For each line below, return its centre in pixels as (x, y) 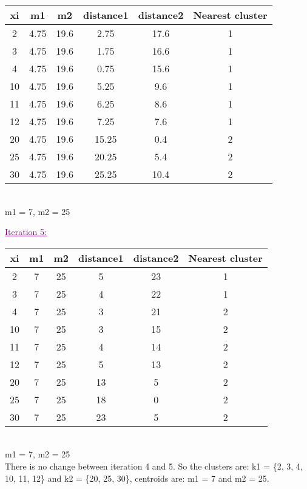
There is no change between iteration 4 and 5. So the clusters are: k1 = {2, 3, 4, (154, 466)
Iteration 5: (26, 232)
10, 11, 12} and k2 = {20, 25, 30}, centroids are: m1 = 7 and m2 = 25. (137, 478)
